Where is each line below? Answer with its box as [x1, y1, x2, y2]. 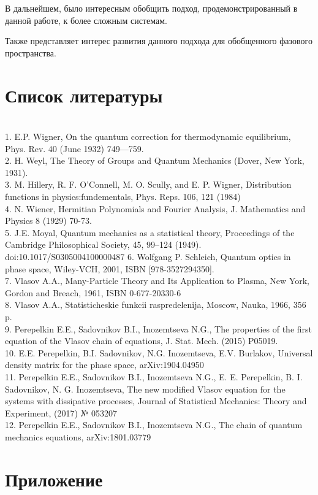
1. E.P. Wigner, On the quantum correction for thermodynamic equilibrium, [5, 130, 291, 143]
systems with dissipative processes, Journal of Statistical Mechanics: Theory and [5, 394, 307, 407]
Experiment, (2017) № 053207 [5, 406, 118, 419]
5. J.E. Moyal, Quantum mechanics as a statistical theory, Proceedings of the [5, 226, 295, 239]
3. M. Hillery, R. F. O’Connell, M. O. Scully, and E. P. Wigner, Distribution [5, 178, 292, 191]
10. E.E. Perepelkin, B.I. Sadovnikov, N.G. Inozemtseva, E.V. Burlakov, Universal [5, 346, 313, 359]
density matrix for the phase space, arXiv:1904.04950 [5, 358, 204, 371]
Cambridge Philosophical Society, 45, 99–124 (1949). [5, 238, 202, 251]
